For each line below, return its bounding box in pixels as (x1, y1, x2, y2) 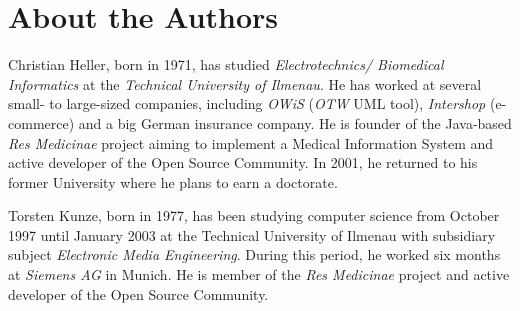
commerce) (8, 112, 75, 133)
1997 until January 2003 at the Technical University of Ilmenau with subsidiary (8, 224, 496, 245)
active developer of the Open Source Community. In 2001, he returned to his (8, 152, 478, 173)
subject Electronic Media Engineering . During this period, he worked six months (8, 244, 501, 265)
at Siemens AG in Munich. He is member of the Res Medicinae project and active (8, 264, 510, 285)
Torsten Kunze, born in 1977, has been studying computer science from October (8, 205, 500, 226)
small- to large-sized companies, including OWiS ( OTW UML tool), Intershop (8, 93, 486, 114)
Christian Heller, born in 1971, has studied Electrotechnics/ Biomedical (8, 54, 444, 75)
